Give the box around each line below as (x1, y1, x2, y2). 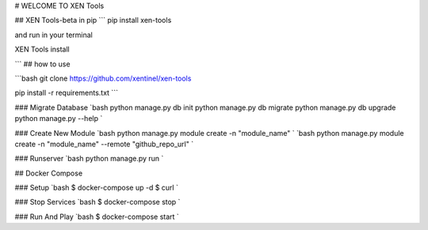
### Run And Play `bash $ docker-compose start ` (14, 212, 180, 221)
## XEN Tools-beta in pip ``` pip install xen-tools (14, 16, 172, 25)
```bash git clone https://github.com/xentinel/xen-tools (14, 74, 192, 83)
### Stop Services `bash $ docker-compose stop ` (14, 198, 181, 207)
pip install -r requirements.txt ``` (14, 88, 119, 98)
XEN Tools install (14, 44, 71, 55)
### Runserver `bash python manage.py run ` (14, 154, 164, 164)
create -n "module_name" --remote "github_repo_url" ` (14, 139, 194, 149)
